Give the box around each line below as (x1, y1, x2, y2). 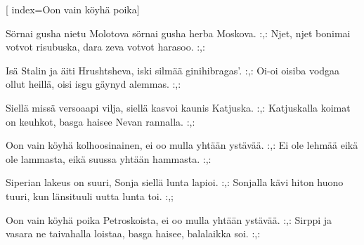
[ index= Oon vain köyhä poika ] (6, 2, 140, 16)
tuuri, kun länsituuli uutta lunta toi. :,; (6, 188, 174, 203)
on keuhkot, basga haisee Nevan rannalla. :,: (6, 114, 195, 128)
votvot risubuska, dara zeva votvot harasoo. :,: (6, 39, 205, 54)
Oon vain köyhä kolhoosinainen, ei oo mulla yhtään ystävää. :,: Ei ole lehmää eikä (6, 138, 358, 152)
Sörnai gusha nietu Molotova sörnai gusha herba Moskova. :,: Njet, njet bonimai (6, 25, 351, 40)
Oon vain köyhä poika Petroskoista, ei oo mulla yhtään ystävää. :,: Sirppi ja (6, 212, 332, 227)
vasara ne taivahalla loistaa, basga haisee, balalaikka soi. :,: (6, 226, 261, 241)
